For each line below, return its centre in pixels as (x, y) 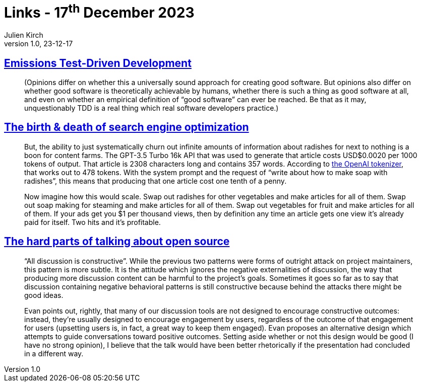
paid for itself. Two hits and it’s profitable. (93, 222)
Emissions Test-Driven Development (98, 63)
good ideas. (44, 295)
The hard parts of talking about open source (117, 242)
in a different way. (54, 353)
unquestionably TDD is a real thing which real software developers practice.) (152, 108)
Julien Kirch (24, 35)
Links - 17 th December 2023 (99, 11)
